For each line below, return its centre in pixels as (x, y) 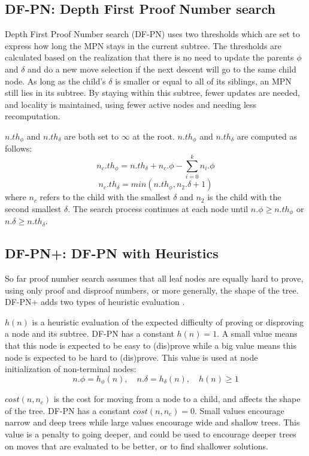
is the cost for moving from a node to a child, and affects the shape (177, 399)
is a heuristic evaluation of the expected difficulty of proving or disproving (168, 321)
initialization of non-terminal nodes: (71, 369)
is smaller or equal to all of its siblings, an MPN (203, 81)
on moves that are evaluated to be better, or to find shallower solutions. (137, 446)
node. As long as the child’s (55, 81)
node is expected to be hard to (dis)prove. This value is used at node (131, 357)
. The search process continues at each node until (158, 208)
